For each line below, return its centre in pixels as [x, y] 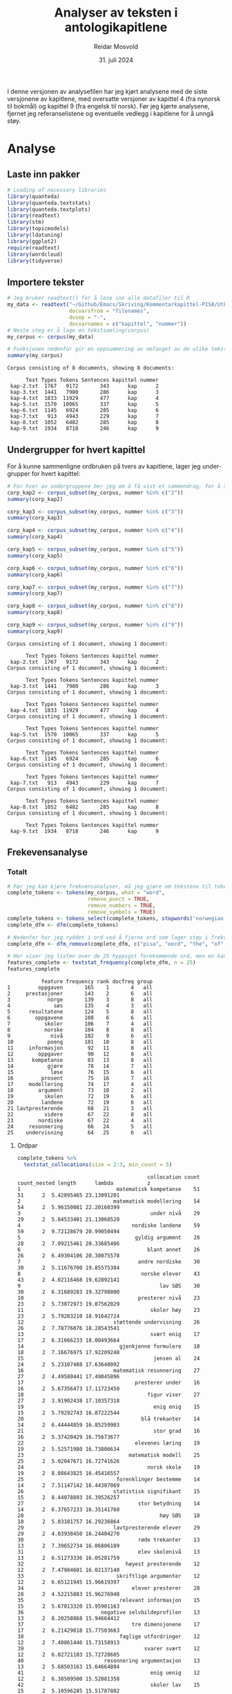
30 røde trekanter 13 [108, 1540]
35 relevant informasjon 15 [108, 1600]
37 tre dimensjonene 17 [108, 1624]
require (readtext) [33, 248]
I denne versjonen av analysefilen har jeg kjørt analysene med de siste [107, 91]
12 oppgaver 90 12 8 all [80, 1054]
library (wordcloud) [35, 254]
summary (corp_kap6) [35, 575]
